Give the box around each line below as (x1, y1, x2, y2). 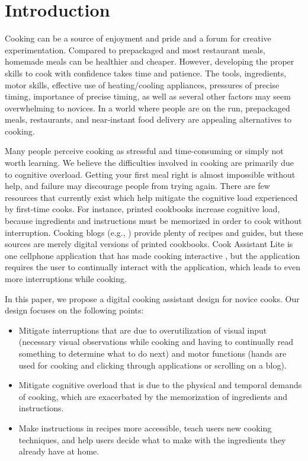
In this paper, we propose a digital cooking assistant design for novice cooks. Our (5, 292, 300, 305)
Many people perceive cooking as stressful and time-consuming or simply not (5, 145, 284, 157)
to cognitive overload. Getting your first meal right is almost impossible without (5, 168, 296, 180)
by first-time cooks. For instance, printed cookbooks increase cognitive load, (5, 203, 280, 215)
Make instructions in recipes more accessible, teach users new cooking (18, 421, 272, 434)
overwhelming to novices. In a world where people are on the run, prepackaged (5, 101, 290, 114)
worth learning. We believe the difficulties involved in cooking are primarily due (5, 156, 294, 169)
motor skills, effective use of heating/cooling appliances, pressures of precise (5, 78, 280, 91)
